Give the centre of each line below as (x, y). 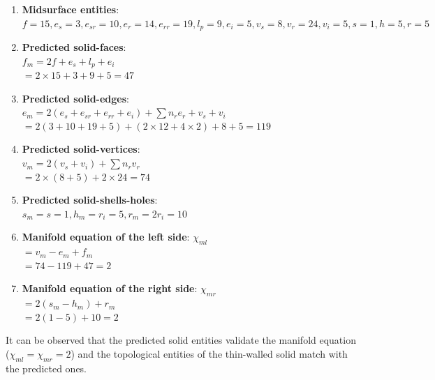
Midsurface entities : (71, 9)
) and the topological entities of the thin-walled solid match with (209, 354)
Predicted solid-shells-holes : (90, 200)
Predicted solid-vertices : (81, 149)
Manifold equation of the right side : (110, 288)
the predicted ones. (46, 368)
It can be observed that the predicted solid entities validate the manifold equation (181, 340)
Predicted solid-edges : (75, 98)
